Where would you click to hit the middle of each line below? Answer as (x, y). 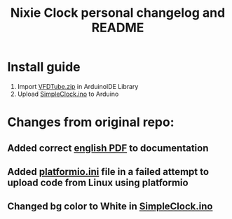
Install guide (44, 67)
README (118, 28)
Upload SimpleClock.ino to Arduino (68, 94)
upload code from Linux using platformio (98, 182)
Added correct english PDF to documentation (108, 148)
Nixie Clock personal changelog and (118, 13)
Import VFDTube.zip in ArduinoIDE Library (78, 86)
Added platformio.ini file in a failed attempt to (108, 172)
